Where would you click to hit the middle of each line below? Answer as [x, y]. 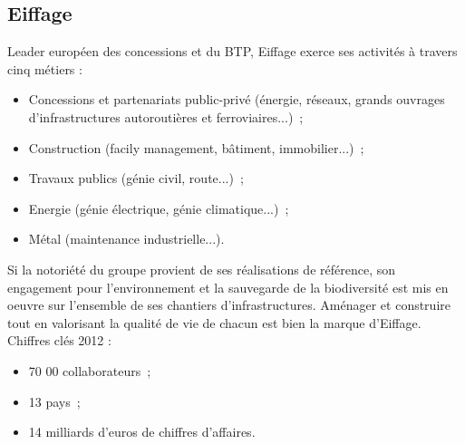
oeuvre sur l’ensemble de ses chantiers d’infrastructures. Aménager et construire [229, 305]
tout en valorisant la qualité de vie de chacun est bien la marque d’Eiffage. [214, 322]
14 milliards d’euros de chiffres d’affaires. [142, 432]
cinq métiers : [45, 68]
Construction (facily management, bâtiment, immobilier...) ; [196, 147]
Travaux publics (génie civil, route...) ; [136, 178]
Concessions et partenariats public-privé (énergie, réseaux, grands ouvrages [237, 99]
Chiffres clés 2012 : [59, 340]
